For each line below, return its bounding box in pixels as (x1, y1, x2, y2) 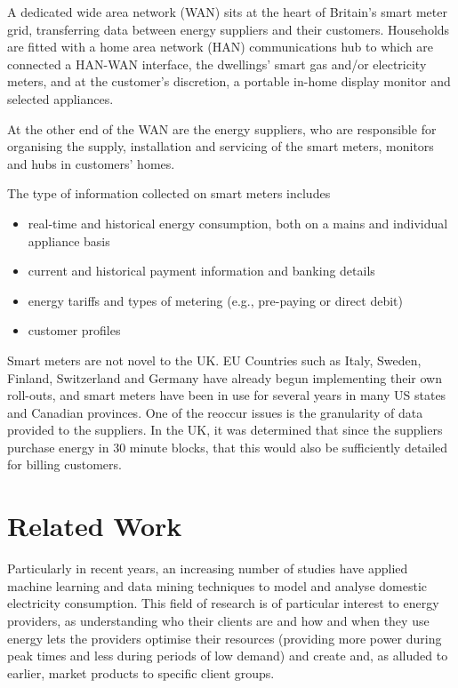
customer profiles (28, 321, 121, 340)
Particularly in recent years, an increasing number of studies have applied (7, 559, 408, 578)
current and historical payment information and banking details (28, 261, 375, 280)
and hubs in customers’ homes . (7, 154, 175, 172)
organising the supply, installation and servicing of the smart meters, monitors (7, 137, 434, 156)
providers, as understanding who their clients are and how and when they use (7, 611, 430, 629)
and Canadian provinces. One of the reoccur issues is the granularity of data (7, 403, 423, 421)
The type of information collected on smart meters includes (7, 184, 331, 203)
